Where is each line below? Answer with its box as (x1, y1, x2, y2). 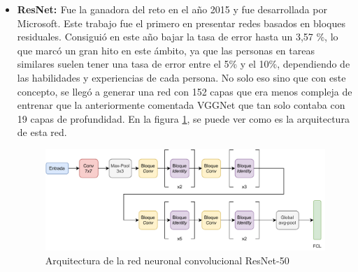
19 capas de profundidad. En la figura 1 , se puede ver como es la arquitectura (17, 111, 350, 126)
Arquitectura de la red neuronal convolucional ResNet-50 (45, 252, 289, 267)
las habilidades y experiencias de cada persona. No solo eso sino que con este (17, 70, 346, 84)
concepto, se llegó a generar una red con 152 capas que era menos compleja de (17, 84, 352, 98)
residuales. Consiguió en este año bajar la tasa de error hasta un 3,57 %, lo (17, 29, 338, 44)
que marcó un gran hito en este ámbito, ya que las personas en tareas (17, 43, 315, 57)
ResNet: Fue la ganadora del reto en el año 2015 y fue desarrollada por (17, 2, 327, 16)
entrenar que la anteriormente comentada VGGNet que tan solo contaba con (17, 98, 345, 112)
